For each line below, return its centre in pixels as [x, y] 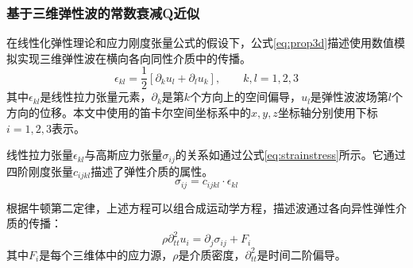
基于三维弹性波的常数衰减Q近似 [103, 12]
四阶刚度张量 [40, 171]
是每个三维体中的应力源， [106, 254]
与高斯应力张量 [124, 155]
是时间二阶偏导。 [301, 254]
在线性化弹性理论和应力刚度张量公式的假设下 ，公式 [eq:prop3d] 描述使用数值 [201, 43]
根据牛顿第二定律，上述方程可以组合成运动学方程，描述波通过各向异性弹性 [201, 207]
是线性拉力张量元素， [96, 97]
